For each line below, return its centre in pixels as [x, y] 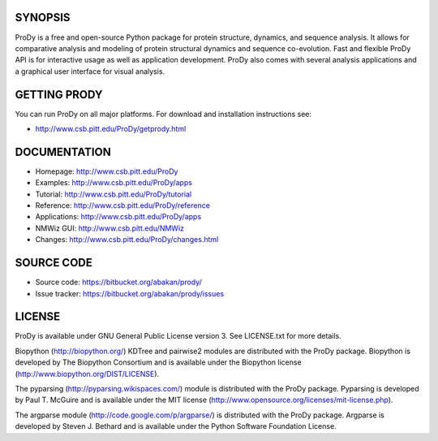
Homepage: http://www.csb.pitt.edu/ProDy [107, 171]
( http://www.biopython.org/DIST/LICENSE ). [87, 374]
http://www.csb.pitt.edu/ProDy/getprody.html [111, 128]
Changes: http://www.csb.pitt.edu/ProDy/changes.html [127, 240]
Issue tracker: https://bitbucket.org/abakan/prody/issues [130, 293]
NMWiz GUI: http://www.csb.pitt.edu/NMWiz [110, 228]
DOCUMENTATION [63, 151]
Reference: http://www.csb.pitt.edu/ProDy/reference [123, 205]
